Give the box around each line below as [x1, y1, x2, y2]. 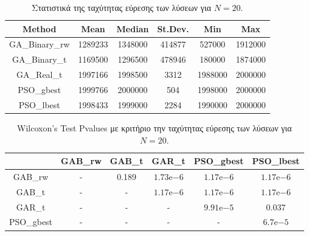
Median [116, 22, 149, 35]
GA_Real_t [16, 68, 63, 81]
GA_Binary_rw [9, 38, 70, 50]
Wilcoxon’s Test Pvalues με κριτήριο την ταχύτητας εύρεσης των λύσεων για [16, 121, 292, 134]
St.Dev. [157, 22, 189, 35]
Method [23, 22, 57, 35]
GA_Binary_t [12, 53, 67, 66]
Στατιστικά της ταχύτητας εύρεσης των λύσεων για [32, 1, 211, 13]
